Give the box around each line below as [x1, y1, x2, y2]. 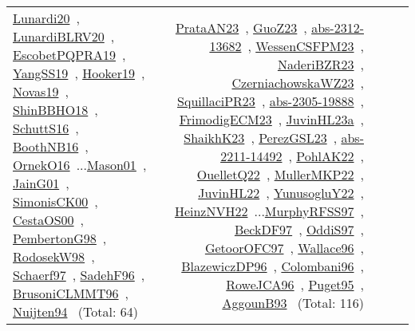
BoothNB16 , [13, 137, 89, 156]
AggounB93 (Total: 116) [222, 293, 364, 312]
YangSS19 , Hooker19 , [13, 64, 145, 82]
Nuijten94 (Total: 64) [13, 302, 138, 321]
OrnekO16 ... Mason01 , [13, 156, 147, 174]
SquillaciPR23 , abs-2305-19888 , [177, 91, 364, 110]
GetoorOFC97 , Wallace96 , [204, 238, 364, 257]
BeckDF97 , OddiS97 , [234, 219, 364, 238]
